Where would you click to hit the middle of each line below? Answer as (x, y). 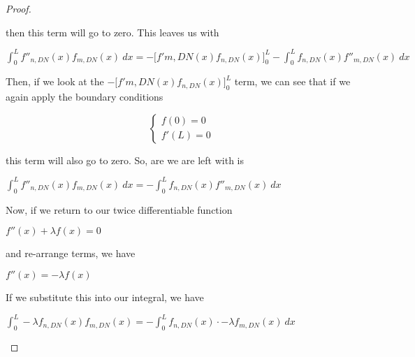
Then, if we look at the (55, 81)
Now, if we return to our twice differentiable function (119, 209)
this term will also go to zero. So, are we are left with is (125, 160)
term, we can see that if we (292, 81)
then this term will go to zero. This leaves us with (112, 32)
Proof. (19, 8)
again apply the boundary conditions (85, 97)
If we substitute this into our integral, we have (105, 297)
